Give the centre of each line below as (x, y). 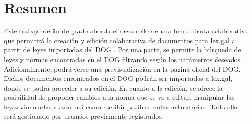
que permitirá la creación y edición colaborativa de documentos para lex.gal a (120, 40)
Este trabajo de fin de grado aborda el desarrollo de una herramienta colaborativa (126, 31)
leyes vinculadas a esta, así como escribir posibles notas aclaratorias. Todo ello (121, 106)
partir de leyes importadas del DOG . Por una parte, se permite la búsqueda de (123, 50)
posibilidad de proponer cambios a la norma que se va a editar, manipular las (119, 97)
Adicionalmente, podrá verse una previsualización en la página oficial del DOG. (122, 69)
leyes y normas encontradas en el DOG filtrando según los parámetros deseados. (123, 59)
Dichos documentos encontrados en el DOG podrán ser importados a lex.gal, (118, 78)
